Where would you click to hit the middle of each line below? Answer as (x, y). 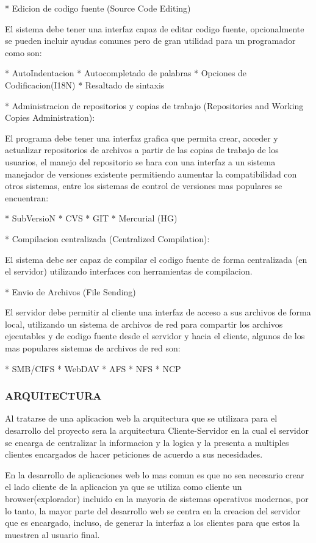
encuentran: (27, 197)
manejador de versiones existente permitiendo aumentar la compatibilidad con (151, 174)
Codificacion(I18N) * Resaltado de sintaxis (85, 85)
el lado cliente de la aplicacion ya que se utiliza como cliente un (124, 487)
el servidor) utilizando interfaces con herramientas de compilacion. (129, 271)
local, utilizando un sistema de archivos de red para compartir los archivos (144, 324)
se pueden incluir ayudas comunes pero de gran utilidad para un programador (150, 41)
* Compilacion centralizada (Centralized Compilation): (107, 238)
